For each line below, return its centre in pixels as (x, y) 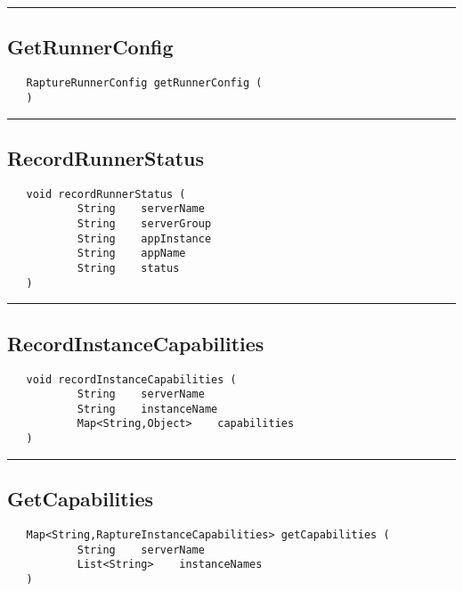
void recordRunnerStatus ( (106, 194)
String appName (131, 254)
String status (128, 268)
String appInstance (144, 238)
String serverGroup (144, 224)
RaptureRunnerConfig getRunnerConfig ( (144, 83)
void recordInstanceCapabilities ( (131, 379)
